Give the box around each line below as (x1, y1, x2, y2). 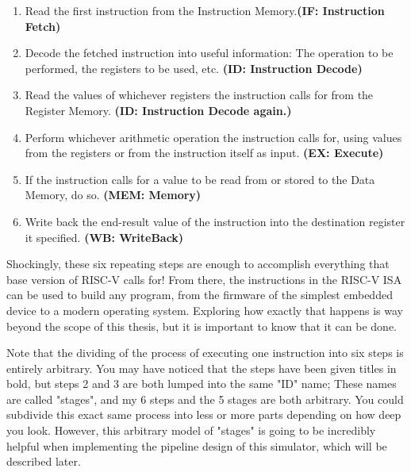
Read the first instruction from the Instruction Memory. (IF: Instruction (25, 2, 385, 18)
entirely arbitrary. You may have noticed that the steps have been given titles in (6, 359, 397, 376)
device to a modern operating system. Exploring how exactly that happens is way (6, 301, 403, 318)
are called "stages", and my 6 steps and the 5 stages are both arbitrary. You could (6, 390, 404, 407)
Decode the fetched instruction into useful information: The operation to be (25, 44, 394, 61)
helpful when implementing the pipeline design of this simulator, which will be (6, 437, 387, 454)
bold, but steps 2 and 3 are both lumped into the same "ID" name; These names (6, 375, 397, 392)
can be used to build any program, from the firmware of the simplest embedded (6, 286, 393, 303)
